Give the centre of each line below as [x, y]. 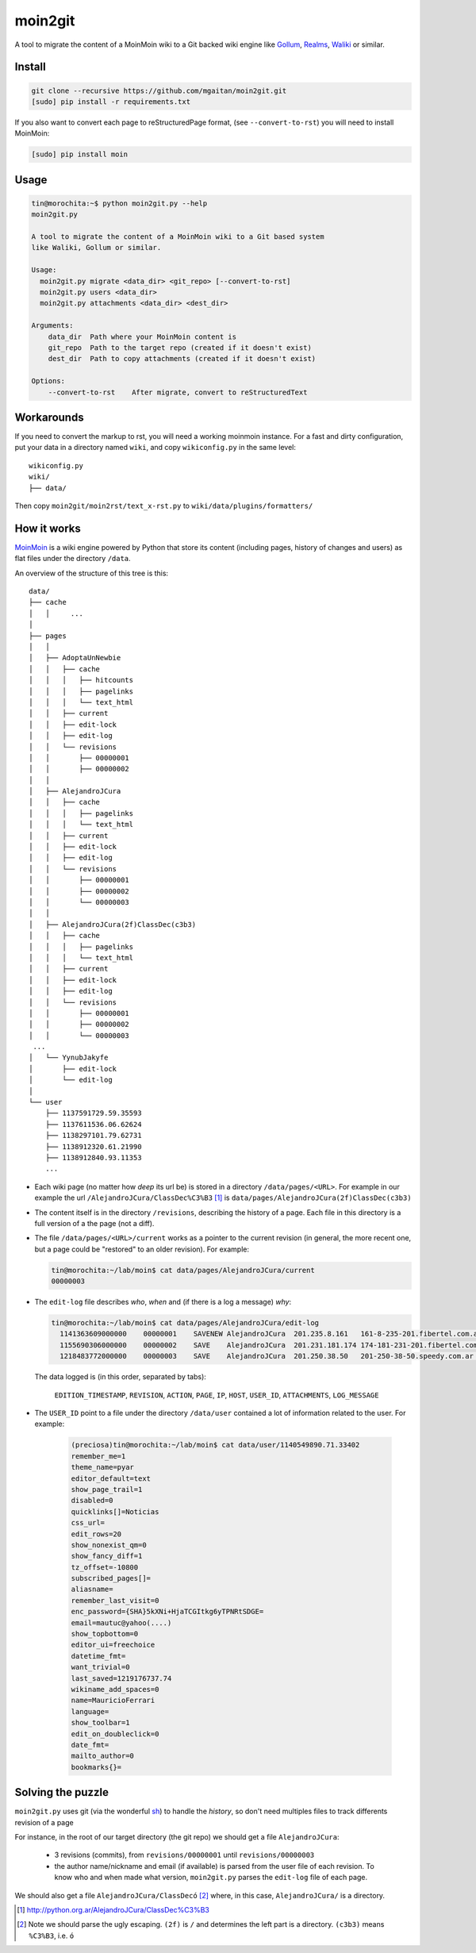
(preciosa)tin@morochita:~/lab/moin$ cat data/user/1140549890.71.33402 [215, 1445]
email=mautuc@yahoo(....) [121, 1622]
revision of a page [44, 1822]
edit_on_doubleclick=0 [115, 1734]
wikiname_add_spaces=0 [115, 1689]
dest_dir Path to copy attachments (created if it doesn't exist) [182, 359]
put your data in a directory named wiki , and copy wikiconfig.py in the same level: [155, 448]
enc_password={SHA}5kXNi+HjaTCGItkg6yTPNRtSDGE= [167, 1612]
